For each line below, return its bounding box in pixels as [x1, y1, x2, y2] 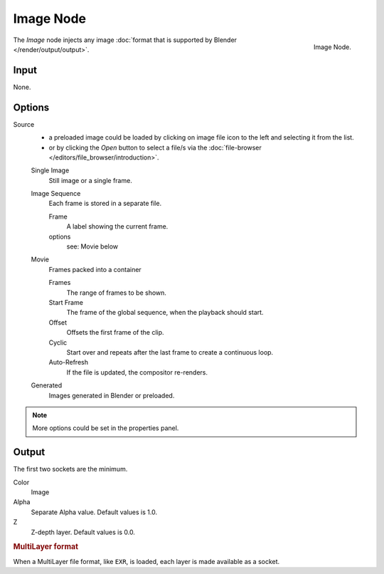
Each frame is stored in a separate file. [48, 199, 162, 208]
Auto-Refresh [48, 358, 89, 367]
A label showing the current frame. [66, 222, 169, 231]
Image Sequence [31, 189, 81, 198]
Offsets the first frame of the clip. [66, 328, 164, 337]
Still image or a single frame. [48, 176, 133, 184]
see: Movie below [66, 242, 119, 251]
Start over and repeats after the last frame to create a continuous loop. [66, 348, 274, 356]
